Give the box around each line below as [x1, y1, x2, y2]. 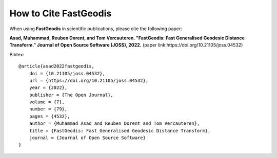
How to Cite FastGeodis [9, 8, 112, 19]
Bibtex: [9, 51, 25, 57]
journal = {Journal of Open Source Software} [29, 135, 146, 141]
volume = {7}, [29, 99, 65, 105]
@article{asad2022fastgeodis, [18, 63, 95, 69]
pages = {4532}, [29, 113, 70, 119]
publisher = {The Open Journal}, [29, 92, 114, 98]
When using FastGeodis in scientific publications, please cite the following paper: [9, 26, 182, 32]
